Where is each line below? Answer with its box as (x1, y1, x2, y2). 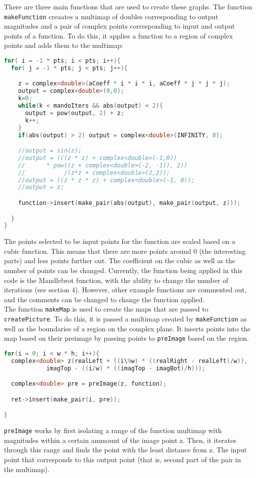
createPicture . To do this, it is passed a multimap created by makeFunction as (4, 314, 247, 324)
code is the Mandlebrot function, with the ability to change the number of (4, 275, 228, 285)
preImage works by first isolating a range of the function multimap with (4, 425, 222, 436)
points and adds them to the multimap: (4, 40, 123, 50)
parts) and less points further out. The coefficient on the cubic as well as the (4, 255, 235, 266)
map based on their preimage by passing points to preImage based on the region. (4, 333, 249, 343)
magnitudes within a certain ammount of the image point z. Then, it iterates (4, 435, 236, 445)
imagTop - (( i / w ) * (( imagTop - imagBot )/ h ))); (46, 364, 206, 372)
